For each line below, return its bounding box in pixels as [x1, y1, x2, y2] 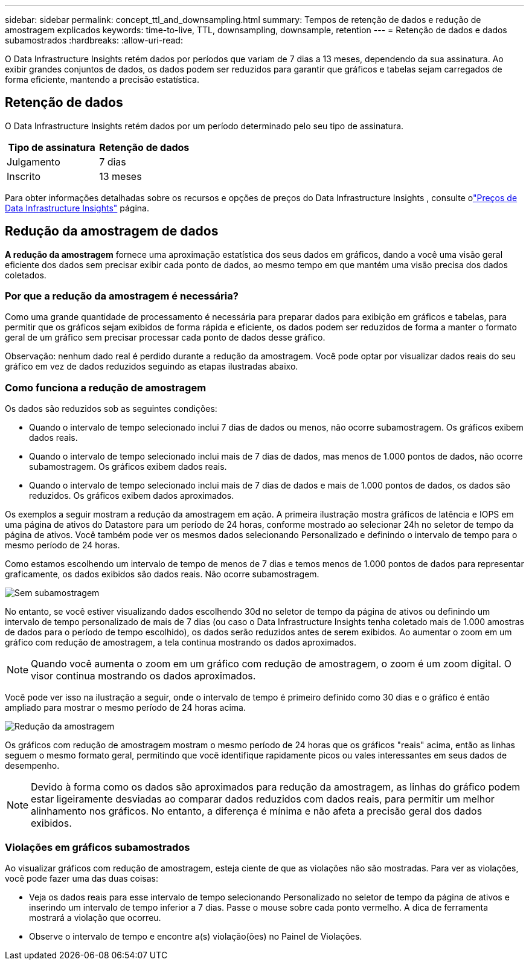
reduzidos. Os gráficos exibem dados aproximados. [29, 490, 234, 501]
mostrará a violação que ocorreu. [29, 912, 161, 923]
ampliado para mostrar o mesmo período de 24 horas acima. [5, 702, 246, 713]
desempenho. [5, 760, 60, 771]
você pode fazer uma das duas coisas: [5, 873, 159, 883]
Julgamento [7, 155, 60, 168]
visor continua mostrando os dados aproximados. [31, 670, 256, 682]
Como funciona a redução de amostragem [5, 381, 207, 394]
